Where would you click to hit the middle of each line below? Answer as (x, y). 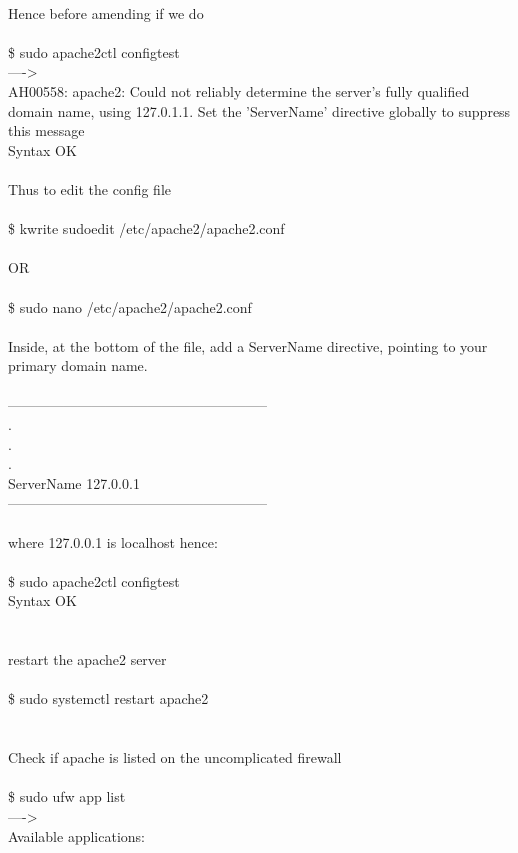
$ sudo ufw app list (67, 796)
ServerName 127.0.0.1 (74, 482)
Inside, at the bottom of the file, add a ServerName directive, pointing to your (248, 345)
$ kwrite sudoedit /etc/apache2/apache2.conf (146, 228)
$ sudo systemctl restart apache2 (108, 698)
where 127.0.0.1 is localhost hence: (113, 541)
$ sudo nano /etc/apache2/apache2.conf (130, 306)
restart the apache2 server (87, 659)
